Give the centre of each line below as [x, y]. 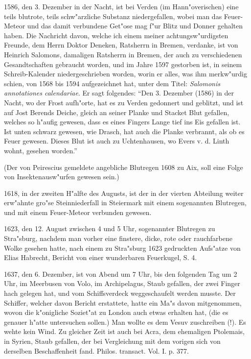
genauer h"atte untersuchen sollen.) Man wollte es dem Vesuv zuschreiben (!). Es [125, 322]
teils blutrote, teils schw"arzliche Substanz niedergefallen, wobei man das [113, 16]
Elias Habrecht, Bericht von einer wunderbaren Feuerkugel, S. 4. [101, 257]
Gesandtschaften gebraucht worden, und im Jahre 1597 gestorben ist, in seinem [123, 64]
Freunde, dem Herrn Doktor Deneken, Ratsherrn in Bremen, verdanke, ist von [121, 45]
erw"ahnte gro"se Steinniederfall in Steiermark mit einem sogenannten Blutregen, [125, 203]
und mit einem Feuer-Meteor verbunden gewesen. [78, 212]
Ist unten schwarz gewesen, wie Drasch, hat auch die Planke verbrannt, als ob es [124, 131]
